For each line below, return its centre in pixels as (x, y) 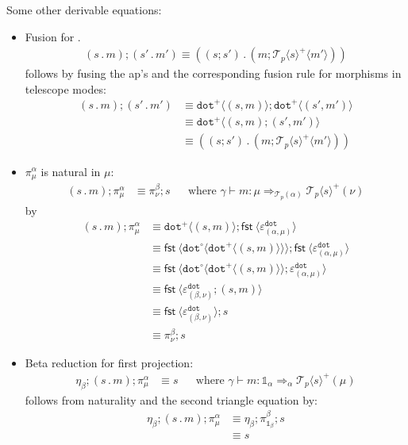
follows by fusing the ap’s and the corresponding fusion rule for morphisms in (213, 73)
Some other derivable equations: (84, 10)
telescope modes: (65, 88)
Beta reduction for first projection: (109, 362)
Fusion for (50, 36)
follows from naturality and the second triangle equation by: (171, 399)
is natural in (71, 171)
